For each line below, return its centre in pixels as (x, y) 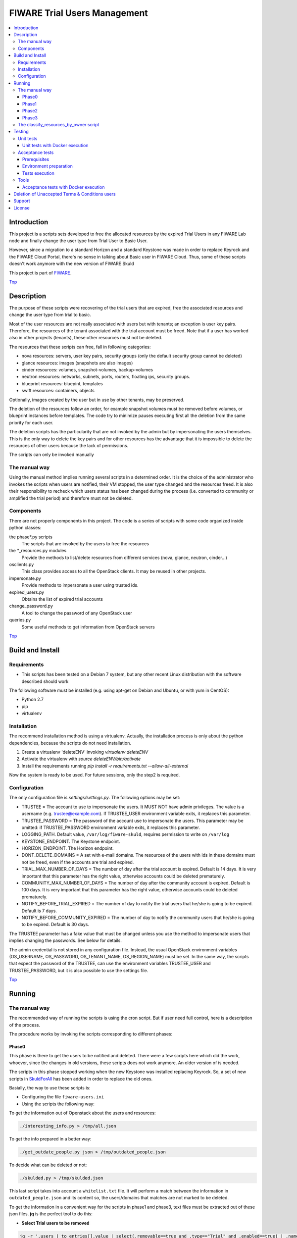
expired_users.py (27, 592)
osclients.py (22, 565)
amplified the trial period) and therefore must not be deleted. (71, 498)
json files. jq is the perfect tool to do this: (51, 1214)
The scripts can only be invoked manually (51, 455)
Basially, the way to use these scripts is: (50, 1087)
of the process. (25, 1025)
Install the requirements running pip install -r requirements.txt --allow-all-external (105, 766)
